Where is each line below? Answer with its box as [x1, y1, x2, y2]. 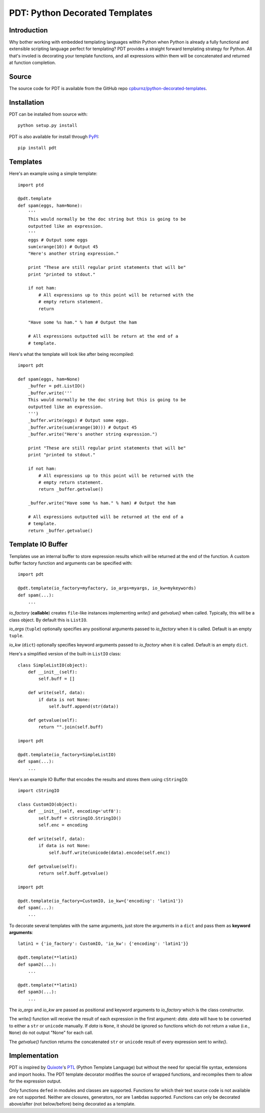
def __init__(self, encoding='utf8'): [27, 809, 122, 814]
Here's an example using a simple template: [9, 171, 98, 176]
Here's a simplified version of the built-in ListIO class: [9, 651, 121, 657]
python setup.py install [18, 123, 78, 128]
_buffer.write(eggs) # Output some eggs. [27, 418, 130, 423]
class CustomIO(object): [18, 802, 78, 807]
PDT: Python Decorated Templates [9, 7, 153, 18]
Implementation [9, 1052, 59, 1060]
